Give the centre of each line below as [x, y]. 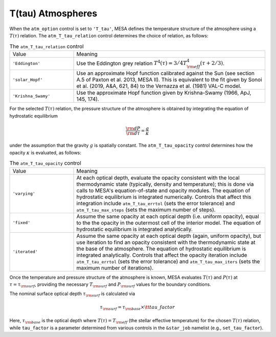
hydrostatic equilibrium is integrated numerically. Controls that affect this [164, 197]
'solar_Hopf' [28, 80]
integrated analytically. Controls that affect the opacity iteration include [162, 255]
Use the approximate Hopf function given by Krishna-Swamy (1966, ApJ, [164, 93]
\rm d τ [133, 133]
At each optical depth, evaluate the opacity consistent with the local [158, 177]
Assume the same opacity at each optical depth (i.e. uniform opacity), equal [168, 216]
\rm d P [133, 128]
